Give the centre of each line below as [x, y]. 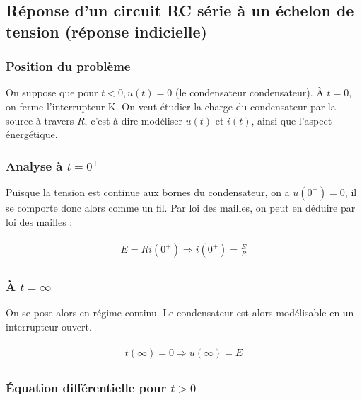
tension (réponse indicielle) [106, 31]
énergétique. [32, 134]
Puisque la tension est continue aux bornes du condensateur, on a [148, 192]
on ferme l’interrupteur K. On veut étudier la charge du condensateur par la [171, 106]
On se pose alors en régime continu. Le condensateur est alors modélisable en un [180, 313]
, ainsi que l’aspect [292, 120]
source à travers [40, 120]
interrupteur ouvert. [49, 327]
